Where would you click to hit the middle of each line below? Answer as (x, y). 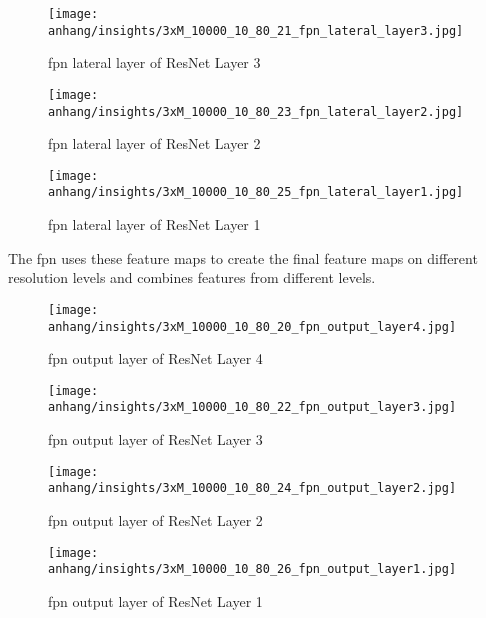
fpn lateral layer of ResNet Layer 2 (154, 143)
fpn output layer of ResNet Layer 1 (155, 600)
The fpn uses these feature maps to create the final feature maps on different (243, 257)
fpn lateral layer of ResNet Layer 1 (154, 224)
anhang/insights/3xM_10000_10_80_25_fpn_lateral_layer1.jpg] (256, 192)
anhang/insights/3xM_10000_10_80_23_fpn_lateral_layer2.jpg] (256, 111)
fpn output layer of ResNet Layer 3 (155, 439)
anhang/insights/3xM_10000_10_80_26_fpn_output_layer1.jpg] (252, 569)
